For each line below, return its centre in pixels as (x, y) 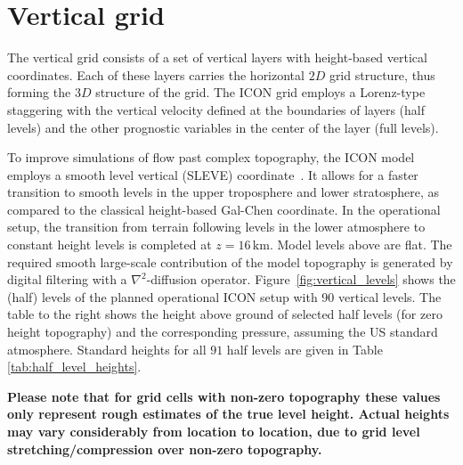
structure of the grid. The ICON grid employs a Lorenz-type (260, 92)
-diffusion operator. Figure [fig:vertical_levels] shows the (301, 279)
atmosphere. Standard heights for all (107, 349)
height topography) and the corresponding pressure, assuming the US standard (223, 332)
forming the (39, 92)
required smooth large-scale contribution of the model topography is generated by (230, 261)
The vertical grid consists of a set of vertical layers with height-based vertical (217, 57)
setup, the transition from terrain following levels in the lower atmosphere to (216, 227)
